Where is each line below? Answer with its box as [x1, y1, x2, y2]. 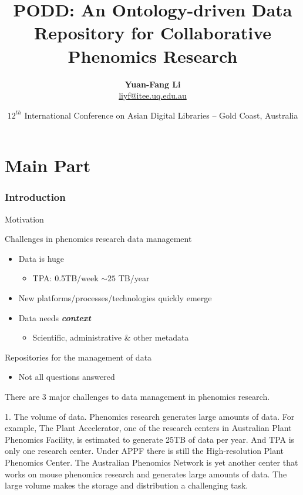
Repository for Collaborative [34, 21, 271, 45]
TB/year [118, 272, 150, 284]
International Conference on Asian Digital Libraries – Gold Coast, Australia [24, 109, 298, 121]
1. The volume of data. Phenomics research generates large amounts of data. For [5, 410, 295, 422]
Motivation [5, 213, 44, 225]
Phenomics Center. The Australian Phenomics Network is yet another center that [5, 456, 298, 468]
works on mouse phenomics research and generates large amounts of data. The [5, 467, 287, 480]
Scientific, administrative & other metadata [32, 331, 189, 344]
